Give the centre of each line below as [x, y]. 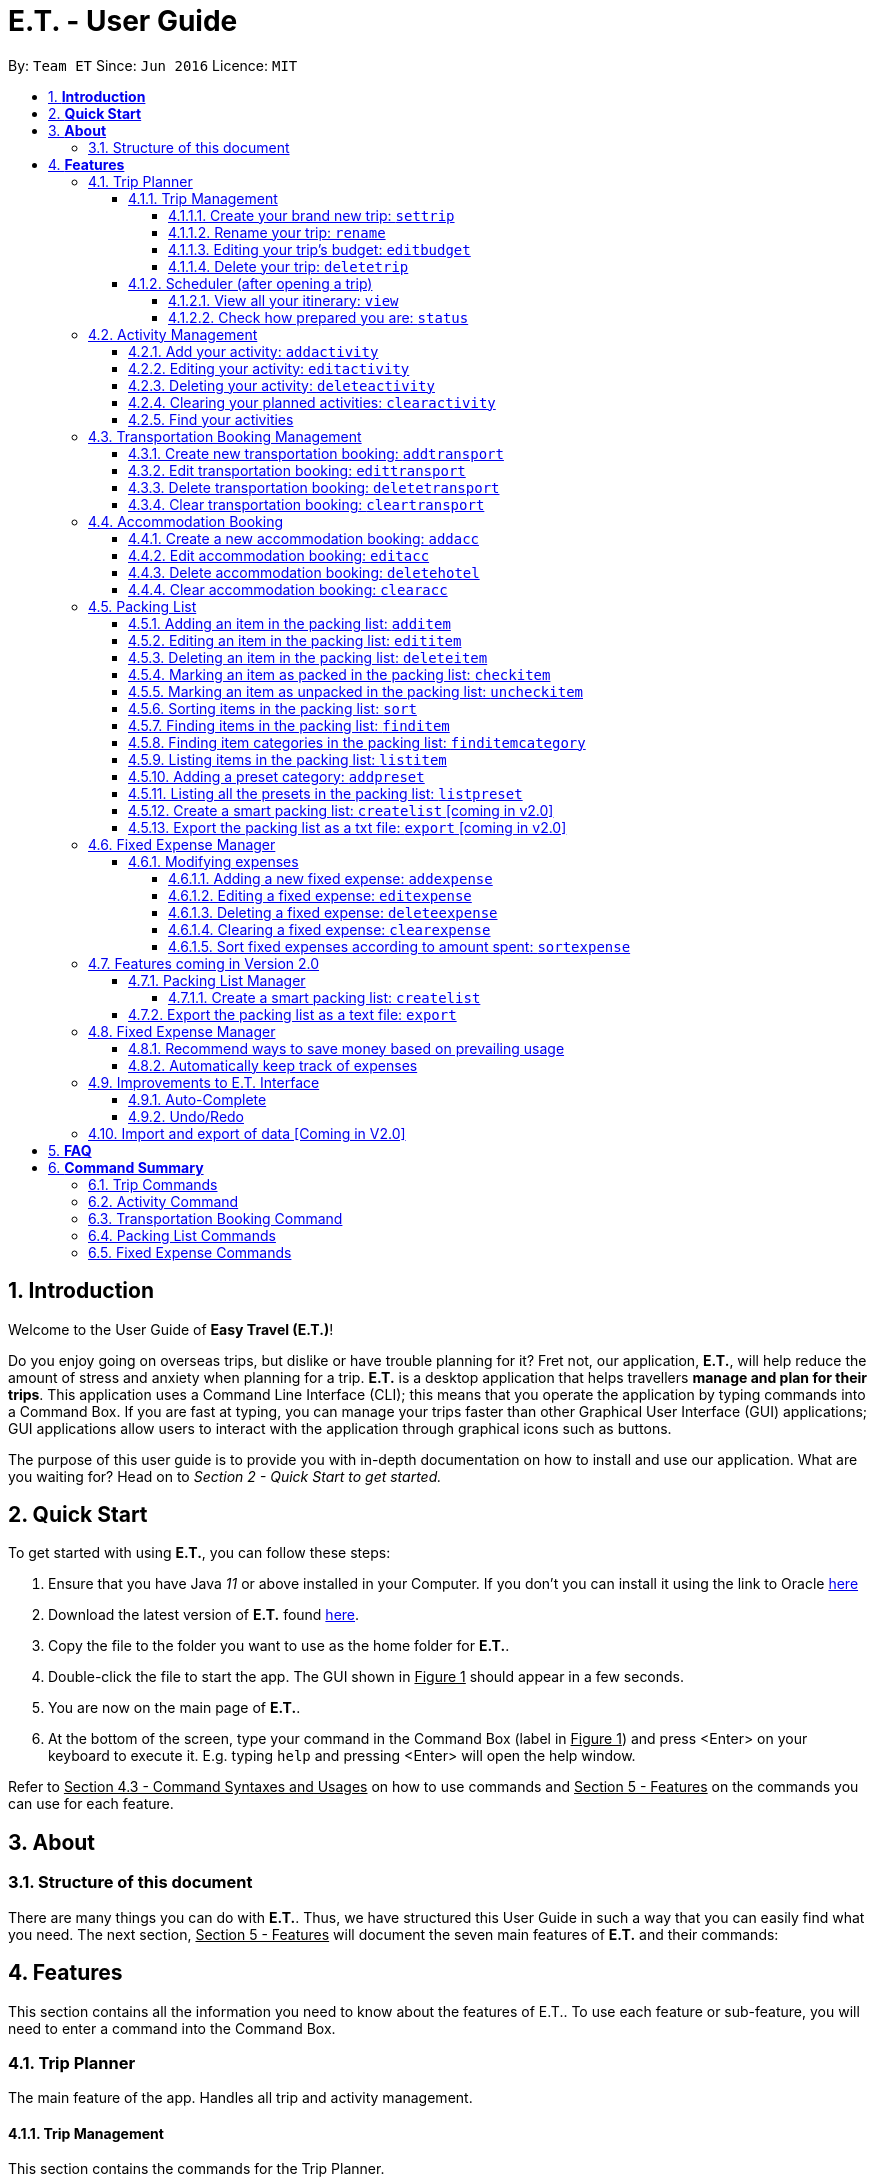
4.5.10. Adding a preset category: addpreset [276, 776]
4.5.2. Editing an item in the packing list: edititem [295, 640]
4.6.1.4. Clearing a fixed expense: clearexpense [329, 929]
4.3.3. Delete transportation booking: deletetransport [314, 487]
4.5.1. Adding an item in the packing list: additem [289, 623]
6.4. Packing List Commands [182, 1235]
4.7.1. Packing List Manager [217, 980]
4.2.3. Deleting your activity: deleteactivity [281, 385]
